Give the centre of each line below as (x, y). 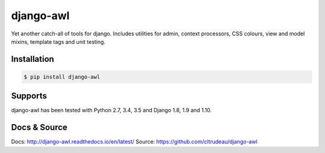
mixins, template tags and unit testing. (58, 41)
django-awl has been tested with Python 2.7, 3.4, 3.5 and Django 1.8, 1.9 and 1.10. (111, 110)
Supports (29, 96)
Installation (32, 59)
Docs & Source (39, 127)
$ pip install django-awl (62, 77)
